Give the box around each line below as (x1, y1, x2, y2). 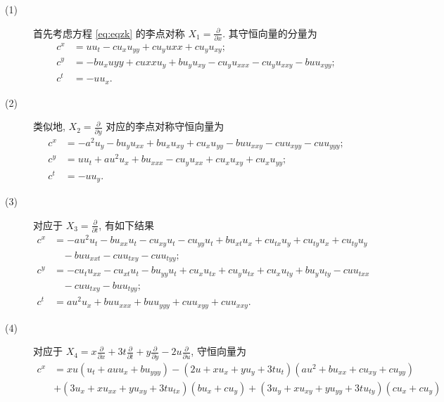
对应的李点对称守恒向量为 (106, 119, 224, 134)
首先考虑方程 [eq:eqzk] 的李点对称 (33, 25, 185, 40)
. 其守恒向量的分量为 (222, 25, 317, 40)
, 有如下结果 (99, 217, 154, 232)
